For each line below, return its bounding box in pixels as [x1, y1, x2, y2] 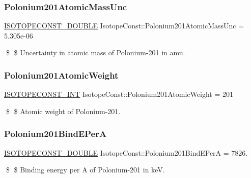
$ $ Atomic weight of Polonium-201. [6, 105, 121, 116]
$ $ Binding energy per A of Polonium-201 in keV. [6, 164, 165, 175]
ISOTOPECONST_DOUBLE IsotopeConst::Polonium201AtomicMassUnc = [4, 20, 244, 31]
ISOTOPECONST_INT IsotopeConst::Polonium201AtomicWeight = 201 [4, 89, 233, 99]
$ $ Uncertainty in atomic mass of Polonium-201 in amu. [6, 47, 185, 58]
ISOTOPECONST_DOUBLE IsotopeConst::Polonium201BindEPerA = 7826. [4, 147, 248, 158]
